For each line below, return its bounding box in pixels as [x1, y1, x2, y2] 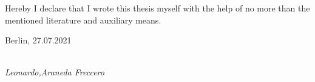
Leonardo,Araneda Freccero [5, 66, 104, 78]
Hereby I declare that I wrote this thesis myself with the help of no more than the [5, 2, 310, 14]
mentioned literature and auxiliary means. [5, 13, 161, 26]
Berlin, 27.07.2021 [5, 34, 72, 46]
